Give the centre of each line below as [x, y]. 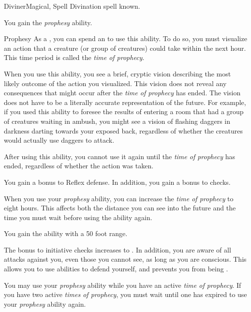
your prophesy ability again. [45, 304]
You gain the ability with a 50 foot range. [66, 233]
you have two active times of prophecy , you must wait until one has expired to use [125, 294]
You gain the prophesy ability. [48, 22]
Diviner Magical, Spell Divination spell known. [72, 6]
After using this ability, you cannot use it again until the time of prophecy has [119, 156]
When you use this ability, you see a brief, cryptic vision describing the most [118, 73]
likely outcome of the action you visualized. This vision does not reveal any [115, 83]
